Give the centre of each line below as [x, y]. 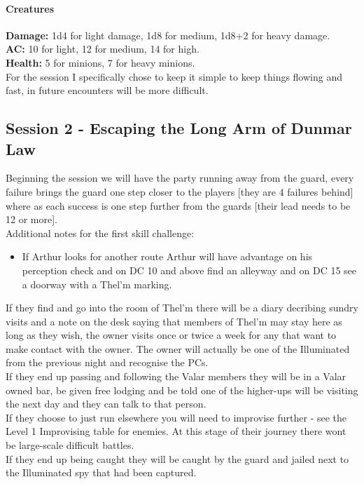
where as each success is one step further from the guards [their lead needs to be [178, 205]
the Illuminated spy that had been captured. [101, 472]
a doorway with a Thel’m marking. [97, 284]
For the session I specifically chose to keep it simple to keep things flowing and [174, 76]
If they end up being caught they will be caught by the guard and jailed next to [177, 458]
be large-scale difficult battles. [70, 445]
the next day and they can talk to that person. [106, 404]
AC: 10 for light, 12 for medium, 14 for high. [103, 49]
